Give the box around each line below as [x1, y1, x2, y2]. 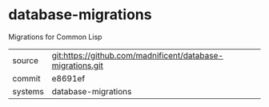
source [12, 54, 38, 65]
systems [12, 85, 44, 97]
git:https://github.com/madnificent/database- [51, 50, 224, 61]
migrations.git [51, 60, 104, 71]
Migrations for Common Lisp [8, 32, 102, 42]
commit [12, 73, 41, 84]
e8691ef [51, 73, 86, 84]
